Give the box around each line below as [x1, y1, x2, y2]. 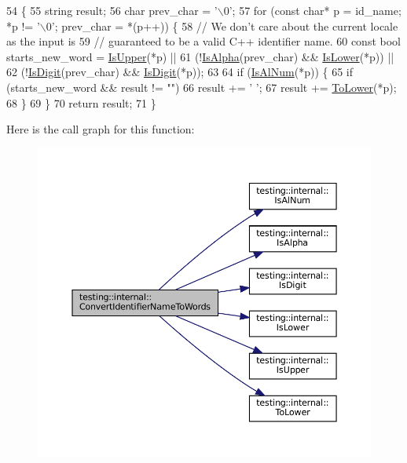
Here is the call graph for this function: [6, 121, 195, 137]
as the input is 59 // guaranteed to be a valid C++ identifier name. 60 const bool [6, 33, 401, 49]
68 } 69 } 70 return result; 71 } [6, 94, 156, 111]
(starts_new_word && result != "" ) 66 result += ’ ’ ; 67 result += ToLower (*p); [6, 78, 397, 95]
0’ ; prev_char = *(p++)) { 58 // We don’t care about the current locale [46, 17, 398, 34]
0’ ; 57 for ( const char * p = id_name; [223, 2, 401, 18]
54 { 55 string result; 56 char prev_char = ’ [6, 2, 218, 18]
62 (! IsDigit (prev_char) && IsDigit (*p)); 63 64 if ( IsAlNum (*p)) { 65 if [6, 64, 353, 80]
